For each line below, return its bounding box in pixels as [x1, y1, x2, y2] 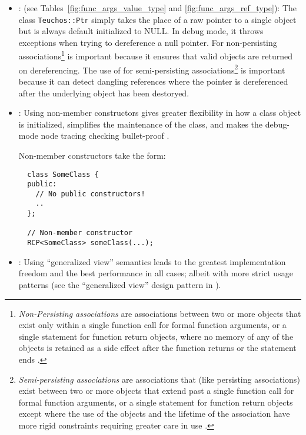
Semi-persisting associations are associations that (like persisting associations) [18, 373, 300, 385]
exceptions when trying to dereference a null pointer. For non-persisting [18, 36, 277, 48]
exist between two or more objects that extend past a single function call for [18, 384, 294, 397]
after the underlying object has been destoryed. [18, 86, 189, 99]
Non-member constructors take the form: [18, 149, 166, 161]
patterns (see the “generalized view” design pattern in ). [18, 278, 221, 290]
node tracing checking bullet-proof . [41, 129, 169, 142]
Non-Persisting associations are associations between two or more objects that [18, 307, 301, 319]
